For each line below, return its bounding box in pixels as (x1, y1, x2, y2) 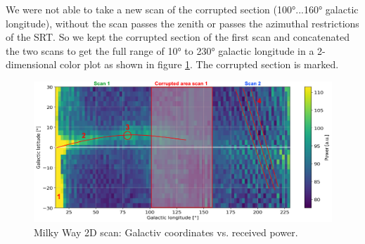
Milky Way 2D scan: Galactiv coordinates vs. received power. (34, 224, 298, 239)
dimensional (6, 57, 57, 72)
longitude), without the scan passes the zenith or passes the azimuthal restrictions (6, 15, 359, 30)
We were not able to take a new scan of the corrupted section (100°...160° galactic (6, 2, 359, 16)
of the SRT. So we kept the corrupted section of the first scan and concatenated (6, 30, 350, 44)
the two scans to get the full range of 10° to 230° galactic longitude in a (6, 43, 314, 58)
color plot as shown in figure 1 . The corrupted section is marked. (60, 57, 339, 72)
